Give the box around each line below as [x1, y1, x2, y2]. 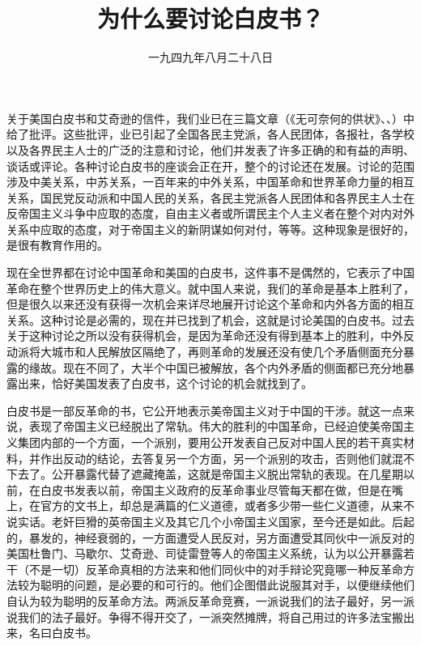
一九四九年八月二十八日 [148, 49, 273, 66]
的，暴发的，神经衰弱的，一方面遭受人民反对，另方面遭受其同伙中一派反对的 [6, 529, 415, 546]
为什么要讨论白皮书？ [96, 2, 324, 35]
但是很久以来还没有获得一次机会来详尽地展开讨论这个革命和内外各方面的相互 [6, 295, 415, 312]
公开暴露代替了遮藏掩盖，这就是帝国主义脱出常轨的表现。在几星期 [51, 465, 403, 482]
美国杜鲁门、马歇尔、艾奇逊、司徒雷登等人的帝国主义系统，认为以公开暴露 [6, 545, 403, 562]
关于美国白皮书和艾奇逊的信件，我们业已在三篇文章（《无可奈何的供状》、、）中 [6, 109, 415, 126]
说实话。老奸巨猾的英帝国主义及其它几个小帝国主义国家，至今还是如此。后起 [6, 512, 415, 529]
